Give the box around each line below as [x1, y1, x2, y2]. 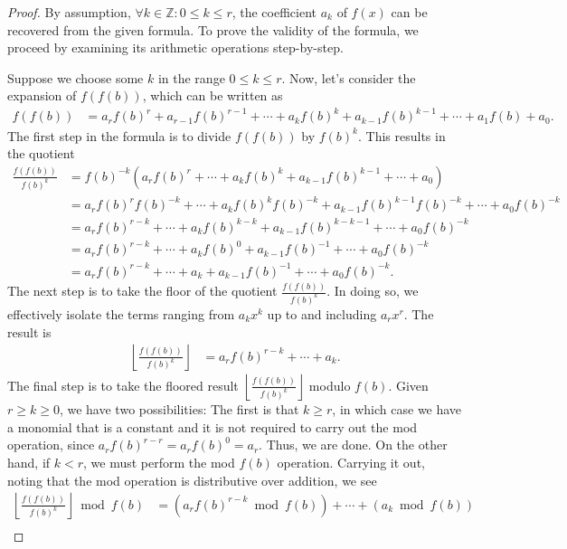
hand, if [7, 452, 51, 471]
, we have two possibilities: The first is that [59, 400, 299, 419]
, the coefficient [232, 3, 317, 21]
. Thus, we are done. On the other [259, 435, 448, 454]
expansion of [7, 86, 77, 105]
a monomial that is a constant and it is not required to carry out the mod [7, 417, 418, 436]
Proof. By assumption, [7, 3, 131, 21]
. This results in [357, 126, 446, 145]
